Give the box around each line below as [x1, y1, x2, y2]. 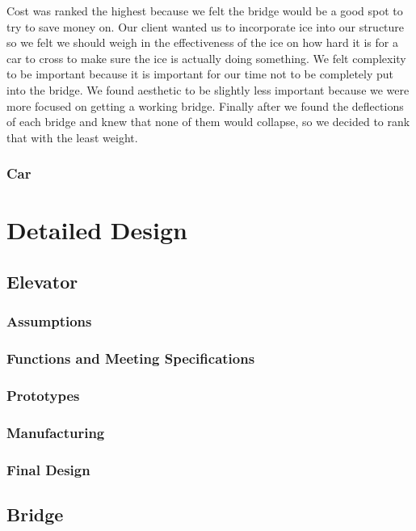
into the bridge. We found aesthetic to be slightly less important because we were [6, 81, 410, 98]
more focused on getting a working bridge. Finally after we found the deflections [6, 97, 404, 114]
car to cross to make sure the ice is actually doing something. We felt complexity [6, 49, 406, 66]
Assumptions [6, 311, 92, 331]
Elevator [6, 268, 78, 293]
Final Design [6, 459, 90, 479]
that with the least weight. [6, 129, 138, 145]
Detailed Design [6, 213, 187, 247]
